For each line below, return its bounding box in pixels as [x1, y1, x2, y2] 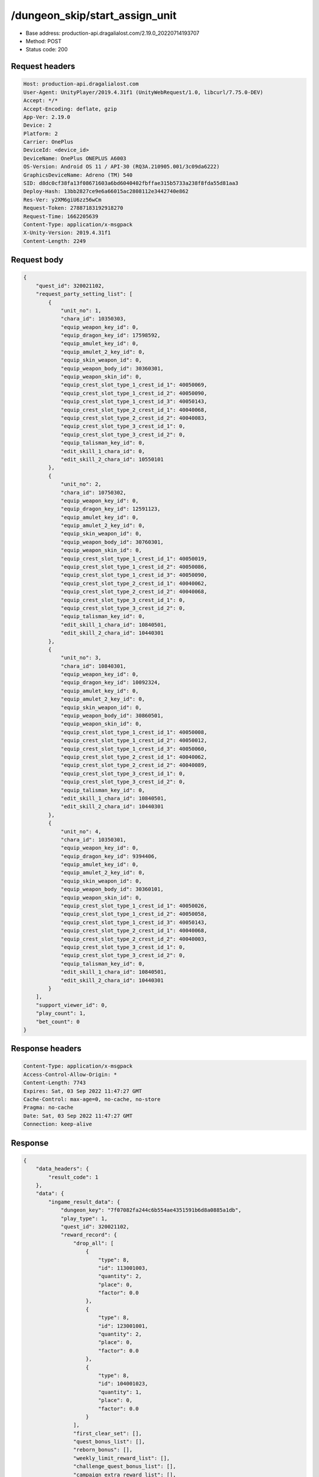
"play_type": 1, [60, 1215, 108, 1222]
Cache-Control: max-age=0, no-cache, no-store [23, 1096, 161, 1103]
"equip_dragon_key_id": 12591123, [60, 506, 161, 512]
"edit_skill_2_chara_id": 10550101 [60, 456, 164, 463]
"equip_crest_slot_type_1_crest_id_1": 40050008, [60, 728, 207, 736]
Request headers [11, 61, 76, 71]
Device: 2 [23, 122, 52, 129]
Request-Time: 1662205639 [23, 213, 99, 220]
